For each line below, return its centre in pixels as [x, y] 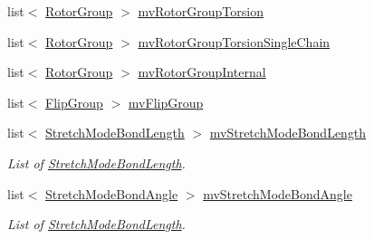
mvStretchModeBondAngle [278, 193]
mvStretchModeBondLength [288, 133]
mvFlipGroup [166, 102]
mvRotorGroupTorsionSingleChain [234, 41]
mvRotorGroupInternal [202, 72]
